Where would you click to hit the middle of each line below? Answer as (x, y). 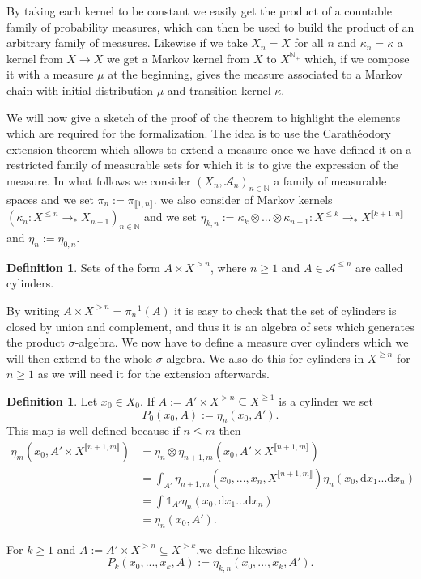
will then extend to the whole (80, 358)
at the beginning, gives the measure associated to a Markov (255, 74)
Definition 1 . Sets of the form (83, 267)
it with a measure (50, 74)
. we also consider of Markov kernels (243, 199)
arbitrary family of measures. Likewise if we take (127, 43)
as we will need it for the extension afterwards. (153, 374)
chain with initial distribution (80, 89)
